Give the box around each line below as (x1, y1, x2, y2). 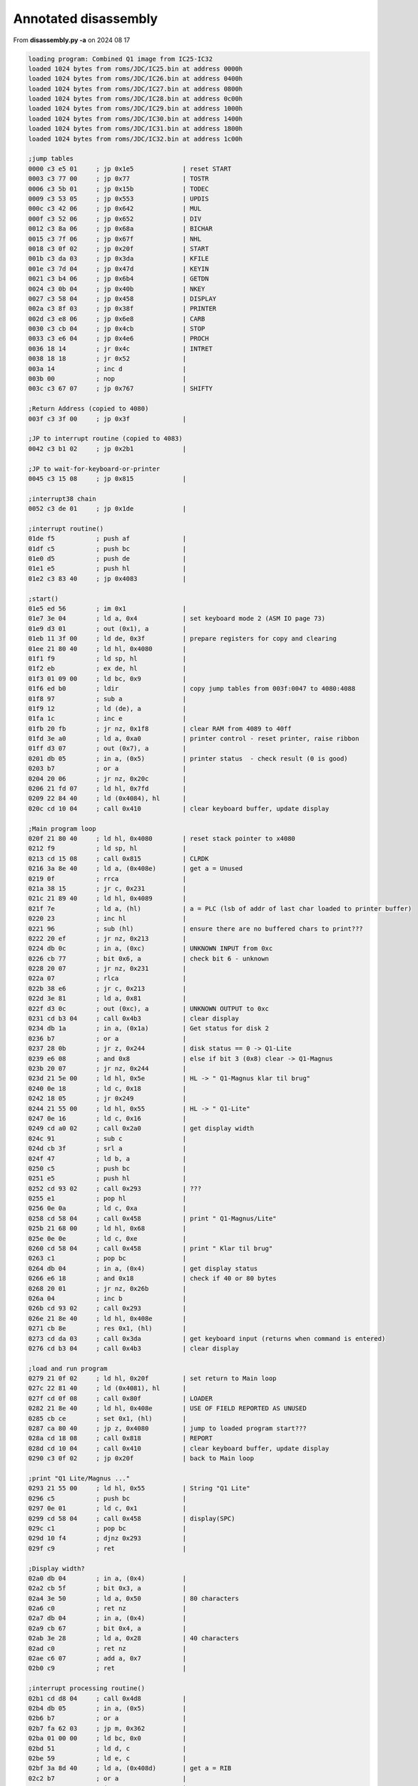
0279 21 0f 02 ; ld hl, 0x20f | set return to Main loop (28, 1375, 277, 1382)
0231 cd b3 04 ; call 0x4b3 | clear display (28, 1014, 239, 1023)
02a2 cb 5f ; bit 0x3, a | (28, 1585, 187, 1592)
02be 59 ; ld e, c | (28, 1754, 187, 1762)
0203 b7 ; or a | (28, 764, 187, 773)
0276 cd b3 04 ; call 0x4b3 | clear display (28, 1344, 239, 1352)
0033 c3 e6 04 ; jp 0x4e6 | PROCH (28, 334, 210, 343)
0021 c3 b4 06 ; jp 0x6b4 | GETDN (28, 275, 210, 283)
